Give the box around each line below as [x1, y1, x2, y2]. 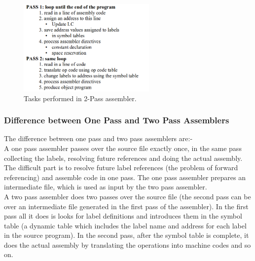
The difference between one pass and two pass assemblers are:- [4, 133, 193, 144]
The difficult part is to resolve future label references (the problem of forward [4, 162, 238, 173]
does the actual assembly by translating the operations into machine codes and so [4, 239, 251, 250]
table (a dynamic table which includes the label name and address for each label [4, 220, 247, 230]
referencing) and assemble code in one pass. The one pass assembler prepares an [4, 172, 246, 182]
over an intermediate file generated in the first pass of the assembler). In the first [4, 201, 249, 211]
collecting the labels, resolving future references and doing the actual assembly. [4, 152, 243, 163]
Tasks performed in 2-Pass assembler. [24, 93, 137, 103]
